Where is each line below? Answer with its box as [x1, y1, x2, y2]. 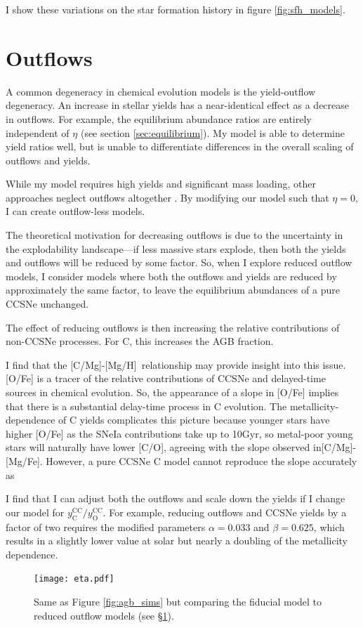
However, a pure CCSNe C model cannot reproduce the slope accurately [46, 453, 357, 468]
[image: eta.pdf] [34, 574, 114, 584]
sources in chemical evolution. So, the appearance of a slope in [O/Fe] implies [6, 385, 339, 399]
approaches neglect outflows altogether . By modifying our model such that [6, 190, 329, 204]
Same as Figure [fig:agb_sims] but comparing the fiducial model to [34, 594, 322, 608]
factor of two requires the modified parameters [6, 519, 206, 534]
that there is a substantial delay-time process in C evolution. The [6, 398, 287, 413]
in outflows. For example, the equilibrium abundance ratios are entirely [6, 111, 312, 126]
